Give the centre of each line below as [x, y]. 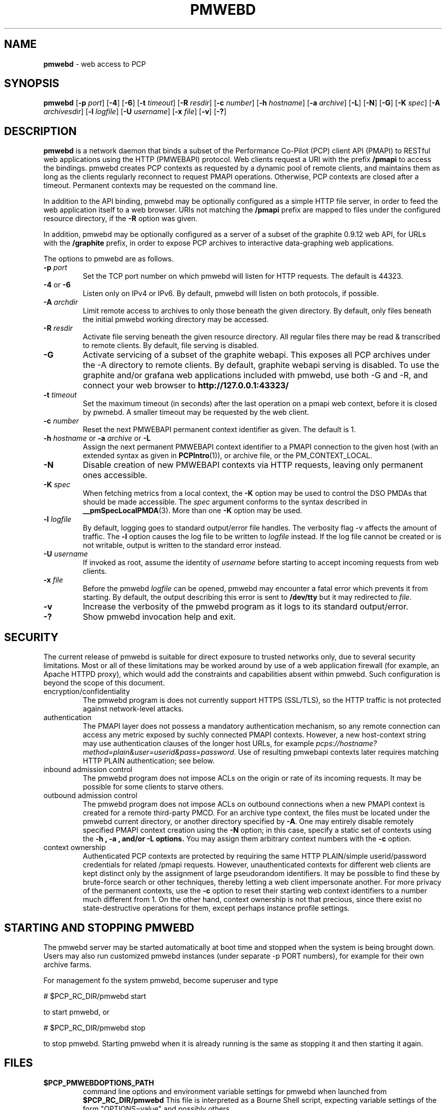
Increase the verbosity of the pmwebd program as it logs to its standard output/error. [245, 607]
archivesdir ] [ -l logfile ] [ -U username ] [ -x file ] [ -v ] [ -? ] [135, 112]
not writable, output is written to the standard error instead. [182, 545]
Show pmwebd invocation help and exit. [159, 617]
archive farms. [67, 964]
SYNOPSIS [32, 84]
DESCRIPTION [40, 131]
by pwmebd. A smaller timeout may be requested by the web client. [196, 412]
